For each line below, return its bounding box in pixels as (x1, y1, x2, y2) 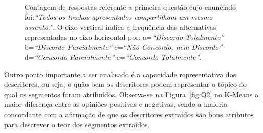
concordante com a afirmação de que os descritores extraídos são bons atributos (4, 108, 254, 119)
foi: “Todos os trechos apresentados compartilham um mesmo (25, 11, 213, 22)
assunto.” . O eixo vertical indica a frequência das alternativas (25, 21, 216, 32)
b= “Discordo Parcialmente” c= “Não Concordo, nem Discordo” (25, 41, 223, 52)
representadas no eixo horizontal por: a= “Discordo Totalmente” (25, 31, 224, 42)
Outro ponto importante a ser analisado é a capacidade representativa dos (4, 69, 236, 79)
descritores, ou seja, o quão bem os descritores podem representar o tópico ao (4, 79, 247, 90)
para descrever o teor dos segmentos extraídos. (4, 119, 150, 129)
